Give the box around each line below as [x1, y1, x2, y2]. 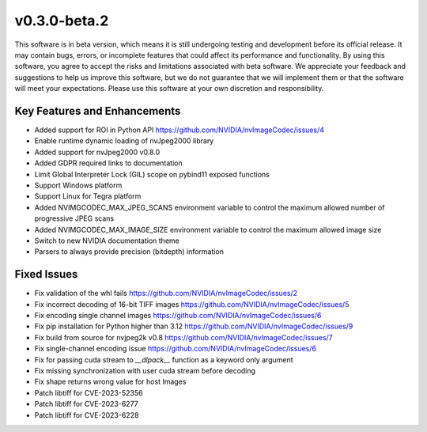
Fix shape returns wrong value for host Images [34, 377, 187, 387]
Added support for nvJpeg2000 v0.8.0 [34, 147, 161, 157]
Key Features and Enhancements [14, 104, 181, 118]
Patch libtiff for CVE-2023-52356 [34, 388, 143, 397]
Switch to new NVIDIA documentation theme [34, 236, 179, 245]
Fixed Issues [14, 267, 78, 281]
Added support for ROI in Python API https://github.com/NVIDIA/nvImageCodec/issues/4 [34, 125, 324, 135]
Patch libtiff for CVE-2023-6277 [34, 400, 138, 409]
